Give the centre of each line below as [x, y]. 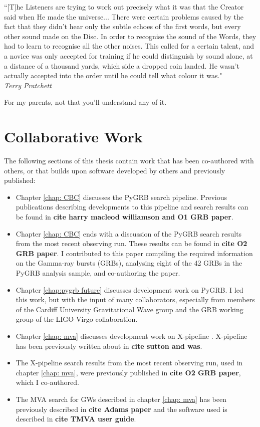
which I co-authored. [47, 382]
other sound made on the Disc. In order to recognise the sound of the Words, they [130, 36]
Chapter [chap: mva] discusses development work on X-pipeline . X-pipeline [132, 336]
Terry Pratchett [28, 85]
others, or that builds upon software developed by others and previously [115, 170]
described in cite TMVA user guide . [76, 419]
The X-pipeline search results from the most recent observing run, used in [129, 363]
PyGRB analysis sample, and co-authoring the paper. [98, 273]
